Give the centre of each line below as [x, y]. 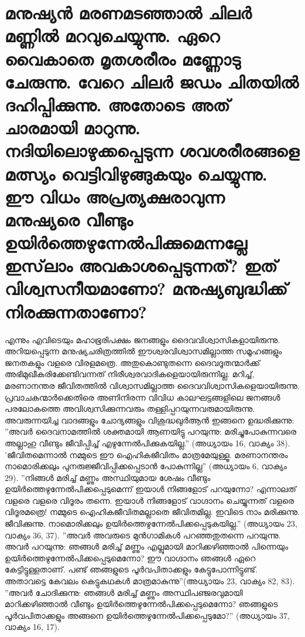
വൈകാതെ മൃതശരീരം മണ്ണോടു [123, 58]
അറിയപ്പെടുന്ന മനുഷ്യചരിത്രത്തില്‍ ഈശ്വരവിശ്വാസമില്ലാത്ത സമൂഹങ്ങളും [143, 351]
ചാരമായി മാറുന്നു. [73, 128]
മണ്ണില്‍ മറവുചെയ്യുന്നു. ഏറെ [112, 35]
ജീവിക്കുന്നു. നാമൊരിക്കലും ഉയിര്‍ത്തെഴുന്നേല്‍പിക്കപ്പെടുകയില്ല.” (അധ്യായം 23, [151, 524]
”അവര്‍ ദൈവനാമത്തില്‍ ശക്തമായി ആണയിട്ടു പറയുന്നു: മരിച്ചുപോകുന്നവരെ [151, 431]
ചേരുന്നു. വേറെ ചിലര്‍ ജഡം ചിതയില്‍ [152, 81]
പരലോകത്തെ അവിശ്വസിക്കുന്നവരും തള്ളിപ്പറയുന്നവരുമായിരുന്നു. [130, 409]
